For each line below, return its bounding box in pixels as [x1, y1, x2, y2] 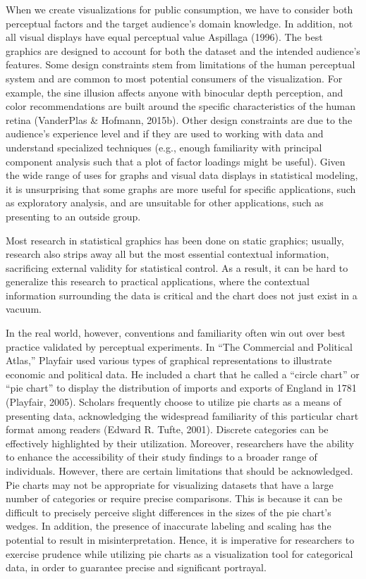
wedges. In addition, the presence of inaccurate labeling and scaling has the [6, 518, 331, 533]
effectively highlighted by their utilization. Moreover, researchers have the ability [6, 435, 354, 450]
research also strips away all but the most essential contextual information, [6, 247, 329, 261]
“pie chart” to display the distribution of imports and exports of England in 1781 [6, 380, 357, 395]
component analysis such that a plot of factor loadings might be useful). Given [6, 154, 346, 168]
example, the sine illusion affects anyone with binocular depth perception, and [6, 85, 343, 99]
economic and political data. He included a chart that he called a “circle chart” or [6, 366, 360, 381]
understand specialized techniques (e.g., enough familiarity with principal [6, 139, 322, 154]
